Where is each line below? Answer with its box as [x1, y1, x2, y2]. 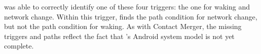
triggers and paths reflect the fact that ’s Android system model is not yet [4, 30, 235, 41]
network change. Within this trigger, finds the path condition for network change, [4, 11, 257, 21]
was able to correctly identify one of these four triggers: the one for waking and [4, 1, 250, 11]
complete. [4, 40, 34, 51]
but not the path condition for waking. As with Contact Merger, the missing [4, 21, 242, 31]
